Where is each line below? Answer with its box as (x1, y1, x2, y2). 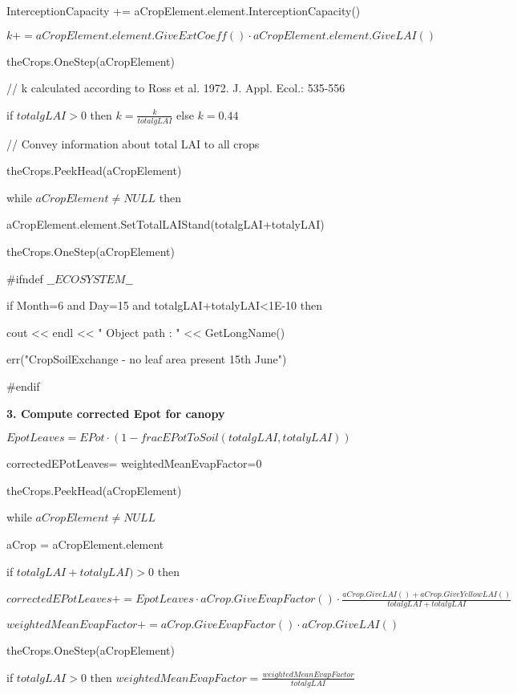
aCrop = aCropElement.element (6, 535, 164, 552)
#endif (6, 377, 40, 394)
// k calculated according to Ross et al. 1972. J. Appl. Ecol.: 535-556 (6, 79, 345, 96)
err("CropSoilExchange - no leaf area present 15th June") (6, 351, 287, 367)
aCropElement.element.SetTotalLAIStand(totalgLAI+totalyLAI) (6, 216, 325, 233)
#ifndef (6, 270, 43, 286)
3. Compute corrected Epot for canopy (6, 404, 225, 421)
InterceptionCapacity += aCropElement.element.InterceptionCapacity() (6, 2, 361, 18)
